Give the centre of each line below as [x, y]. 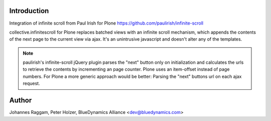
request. [31, 83]
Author [21, 100]
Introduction [29, 11]
